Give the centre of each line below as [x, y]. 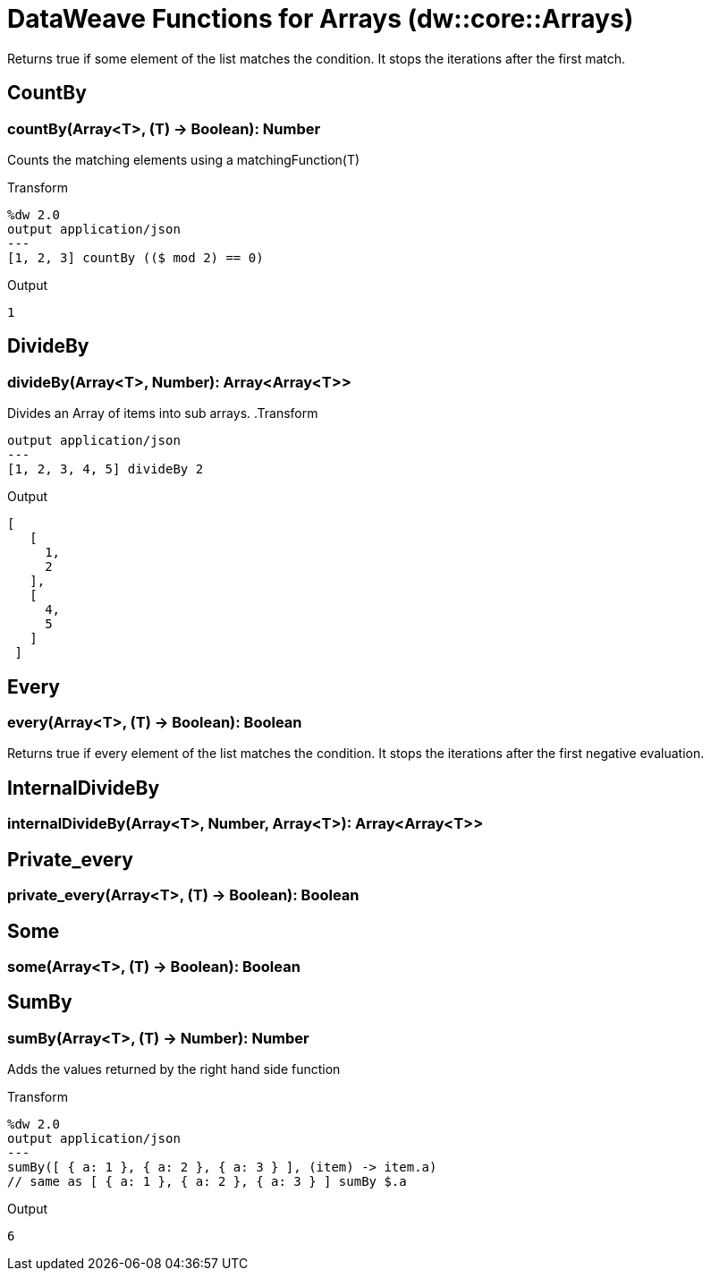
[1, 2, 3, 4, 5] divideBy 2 [106, 469]
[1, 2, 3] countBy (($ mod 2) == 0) [135, 257]
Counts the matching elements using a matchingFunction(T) [184, 159]
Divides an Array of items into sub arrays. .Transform [163, 413]
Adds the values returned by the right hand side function [174, 1069]
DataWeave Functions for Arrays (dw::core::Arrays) [321, 19]
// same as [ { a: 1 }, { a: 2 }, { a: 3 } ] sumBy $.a [207, 1182]
